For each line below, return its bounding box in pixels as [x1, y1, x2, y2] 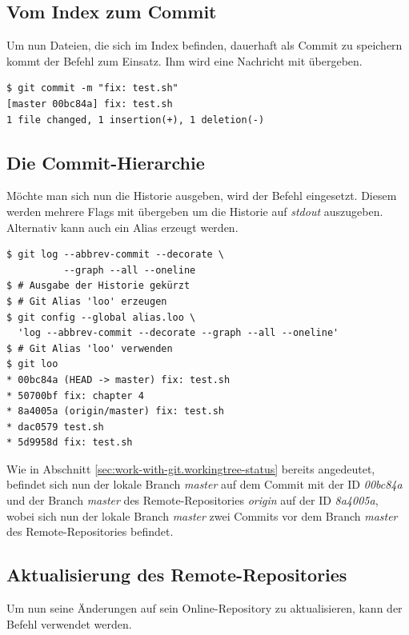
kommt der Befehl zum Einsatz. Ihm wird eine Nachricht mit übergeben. [6, 52, 363, 69]
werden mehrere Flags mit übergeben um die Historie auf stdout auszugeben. [6, 202, 383, 219]
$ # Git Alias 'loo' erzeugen [6, 295, 167, 307]
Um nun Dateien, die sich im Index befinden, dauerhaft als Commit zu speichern [6, 37, 403, 54]
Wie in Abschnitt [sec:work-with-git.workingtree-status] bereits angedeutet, [6, 460, 375, 477]
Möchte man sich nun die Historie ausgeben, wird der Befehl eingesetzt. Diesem [6, 187, 397, 204]
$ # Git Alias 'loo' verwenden [6, 342, 173, 354]
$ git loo [6, 358, 58, 370]
